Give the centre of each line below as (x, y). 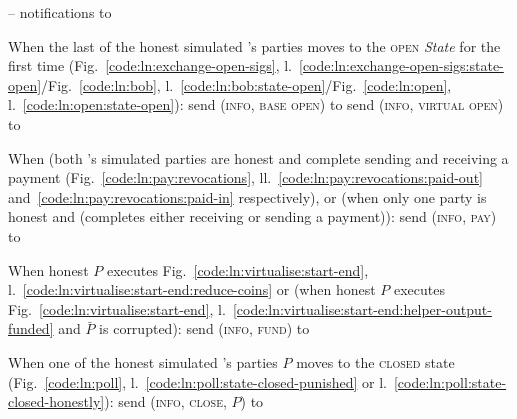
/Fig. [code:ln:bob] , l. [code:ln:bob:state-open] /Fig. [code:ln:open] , (246, 84)
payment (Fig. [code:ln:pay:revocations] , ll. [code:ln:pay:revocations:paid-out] (245, 177)
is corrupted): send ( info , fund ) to (204, 328)
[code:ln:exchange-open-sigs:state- (401, 65)
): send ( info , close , (165, 401)
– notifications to (60, 12)
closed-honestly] (56, 401)
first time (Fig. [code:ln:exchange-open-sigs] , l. (150, 65)
